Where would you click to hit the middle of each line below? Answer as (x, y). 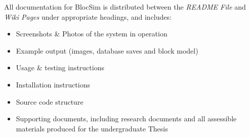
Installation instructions (53, 84)
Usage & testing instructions (60, 67)
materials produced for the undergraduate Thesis (92, 128)
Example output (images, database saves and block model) (107, 50)
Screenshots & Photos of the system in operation (92, 34)
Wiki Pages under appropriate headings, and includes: (88, 16)
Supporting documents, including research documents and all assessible (126, 119)
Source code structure (50, 101)
